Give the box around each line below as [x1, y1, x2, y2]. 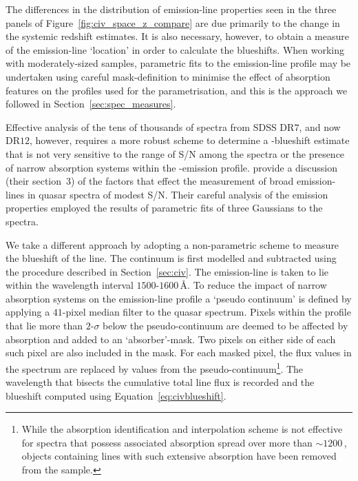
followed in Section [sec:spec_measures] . [6, 96, 176, 111]
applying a [6, 305, 50, 319]
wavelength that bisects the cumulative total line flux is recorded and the [6, 375, 315, 389]
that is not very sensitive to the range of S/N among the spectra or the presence [6, 146, 345, 161]
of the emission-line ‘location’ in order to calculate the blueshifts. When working [6, 42, 344, 57]
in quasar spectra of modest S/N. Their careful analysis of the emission [27, 187, 328, 201]
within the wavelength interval [6, 278, 134, 292]
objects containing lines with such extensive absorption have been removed [21, 449, 337, 463]
